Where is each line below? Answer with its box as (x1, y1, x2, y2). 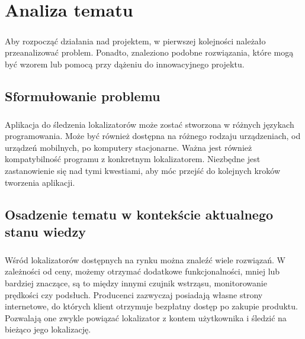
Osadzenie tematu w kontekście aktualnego (5, 205, 274, 223)
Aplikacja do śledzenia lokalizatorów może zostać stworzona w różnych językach (5, 118, 294, 130)
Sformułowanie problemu (5, 86, 160, 105)
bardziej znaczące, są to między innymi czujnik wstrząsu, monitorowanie (5, 276, 267, 289)
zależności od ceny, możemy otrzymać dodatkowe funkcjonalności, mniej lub (5, 265, 280, 277)
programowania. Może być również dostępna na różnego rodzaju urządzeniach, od (5, 130, 301, 142)
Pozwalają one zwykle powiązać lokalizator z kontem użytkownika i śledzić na (5, 311, 287, 324)
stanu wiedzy (5, 222, 86, 241)
